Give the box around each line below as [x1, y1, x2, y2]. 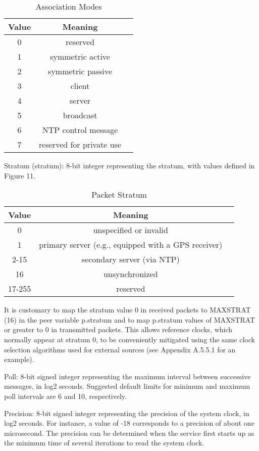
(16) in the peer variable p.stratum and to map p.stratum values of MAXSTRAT [4, 314, 255, 325]
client [70, 80, 90, 92]
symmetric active [50, 51, 110, 62]
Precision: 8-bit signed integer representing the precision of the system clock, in [4, 408, 249, 418]
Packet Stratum [91, 189, 147, 201]
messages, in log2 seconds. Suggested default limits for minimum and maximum [4, 381, 250, 391]
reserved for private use [39, 139, 122, 150]
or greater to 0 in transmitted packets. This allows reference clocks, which [4, 324, 233, 335]
